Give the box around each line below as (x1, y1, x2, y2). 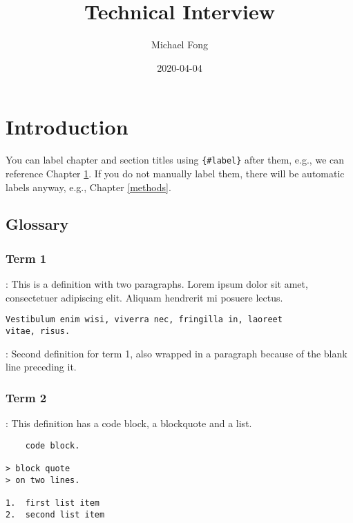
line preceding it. (6, 359, 77, 374)
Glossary (6, 213, 69, 235)
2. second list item (6, 509, 105, 520)
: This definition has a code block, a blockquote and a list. (6, 416, 252, 430)
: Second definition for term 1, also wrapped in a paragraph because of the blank (6, 346, 347, 360)
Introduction (6, 112, 128, 141)
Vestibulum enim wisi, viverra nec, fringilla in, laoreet (6, 315, 283, 325)
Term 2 (6, 388, 47, 406)
